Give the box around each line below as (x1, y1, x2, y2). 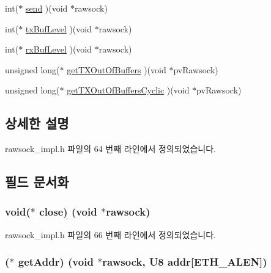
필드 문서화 (5, 172, 69, 191)
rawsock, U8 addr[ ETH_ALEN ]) (102, 254, 267, 269)
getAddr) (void (18, 254, 94, 269)
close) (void (39, 204, 97, 219)
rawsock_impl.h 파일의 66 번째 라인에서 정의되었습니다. (5, 228, 217, 241)
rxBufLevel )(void (25, 43, 92, 56)
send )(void (25, 2, 68, 14)
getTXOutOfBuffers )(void (67, 63, 166, 76)
